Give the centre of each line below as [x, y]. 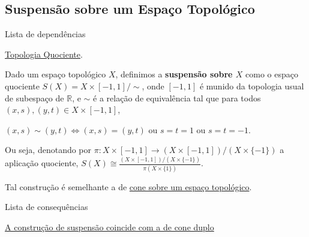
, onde [153, 85]
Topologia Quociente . [44, 54]
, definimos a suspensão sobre [174, 74]
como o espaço [272, 74]
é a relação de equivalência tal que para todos [177, 97]
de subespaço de [34, 97]
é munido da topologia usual [252, 85]
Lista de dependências [45, 34]
